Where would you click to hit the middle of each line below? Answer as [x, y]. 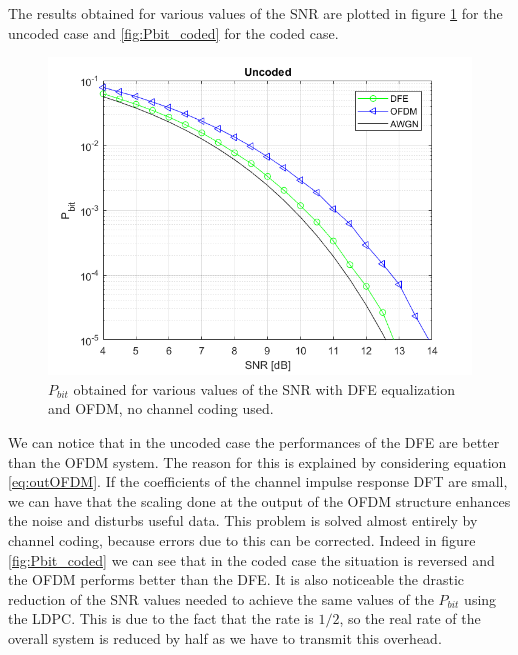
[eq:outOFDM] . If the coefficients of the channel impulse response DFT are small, [258, 481]
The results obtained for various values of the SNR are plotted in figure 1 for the [255, 13]
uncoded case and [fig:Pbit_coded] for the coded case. [173, 32]
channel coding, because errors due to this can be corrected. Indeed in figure [242, 539]
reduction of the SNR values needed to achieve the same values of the [221, 598]
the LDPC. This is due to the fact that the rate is [161, 618]
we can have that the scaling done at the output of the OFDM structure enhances [259, 500]
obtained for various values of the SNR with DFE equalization [264, 388]
